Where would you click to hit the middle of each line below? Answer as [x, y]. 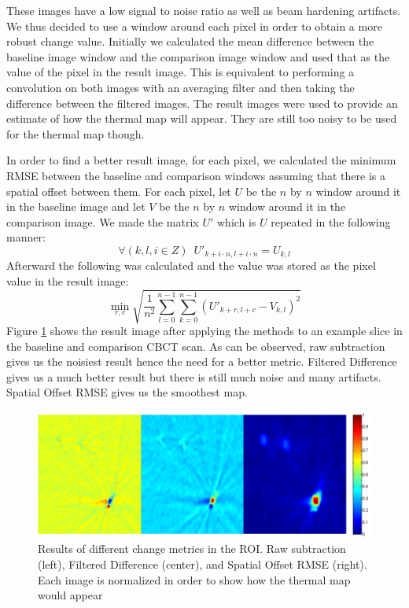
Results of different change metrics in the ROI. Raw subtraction [192, 549]
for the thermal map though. [76, 133]
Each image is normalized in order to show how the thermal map [194, 579]
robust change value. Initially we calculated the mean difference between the [190, 41]
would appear [70, 595]
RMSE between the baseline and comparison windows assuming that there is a [196, 175]
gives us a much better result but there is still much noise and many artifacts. [194, 376]
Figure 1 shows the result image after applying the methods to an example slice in [204, 331]
